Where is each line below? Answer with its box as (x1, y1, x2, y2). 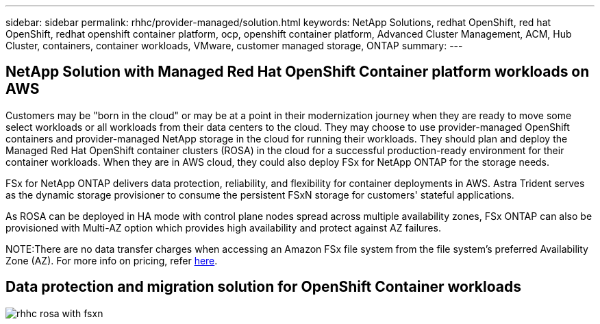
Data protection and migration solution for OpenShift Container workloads (5, 278, 521, 296)
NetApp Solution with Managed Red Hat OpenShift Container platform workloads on (5, 63, 590, 81)
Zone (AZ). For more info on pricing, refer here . (5, 254, 218, 266)
